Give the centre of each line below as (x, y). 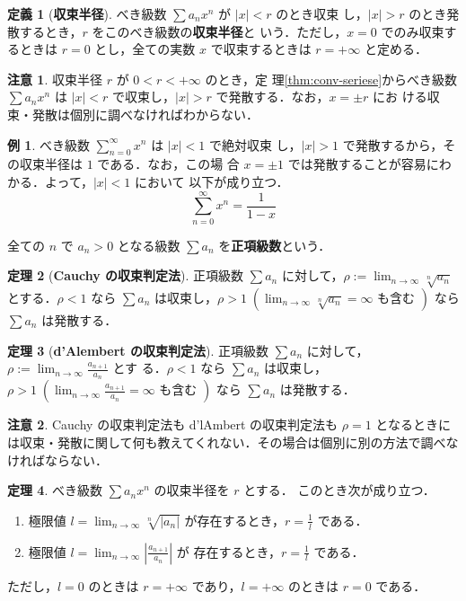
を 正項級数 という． (275, 245)
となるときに (413, 424)
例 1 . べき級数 (48, 144)
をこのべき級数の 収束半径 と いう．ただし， (220, 31)
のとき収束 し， (322, 13)
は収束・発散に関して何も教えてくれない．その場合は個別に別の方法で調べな (233, 442)
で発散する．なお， (273, 97)
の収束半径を (192, 490)
